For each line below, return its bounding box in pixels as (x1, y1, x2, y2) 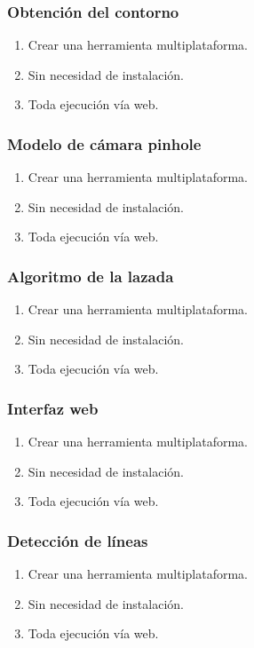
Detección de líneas (7, 529, 148, 551)
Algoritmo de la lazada (7, 265, 174, 287)
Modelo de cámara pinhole (7, 132, 202, 154)
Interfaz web (7, 397, 99, 419)
